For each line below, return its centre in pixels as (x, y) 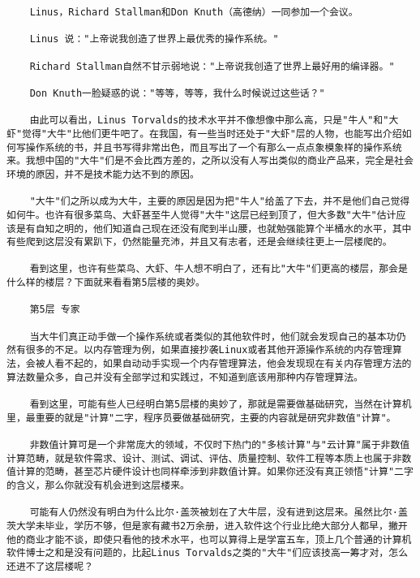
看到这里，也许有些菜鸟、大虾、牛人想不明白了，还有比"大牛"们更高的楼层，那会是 (219, 269)
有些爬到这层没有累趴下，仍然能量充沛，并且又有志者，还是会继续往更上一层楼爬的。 (199, 242)
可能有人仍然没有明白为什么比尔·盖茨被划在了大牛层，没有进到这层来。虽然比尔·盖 (219, 513)
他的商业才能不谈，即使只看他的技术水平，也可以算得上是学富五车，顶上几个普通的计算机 (209, 539)
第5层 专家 (55, 310)
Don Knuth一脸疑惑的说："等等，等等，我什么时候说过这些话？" (177, 93)
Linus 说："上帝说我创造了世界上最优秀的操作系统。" (154, 39)
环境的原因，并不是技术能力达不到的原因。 (103, 174)
